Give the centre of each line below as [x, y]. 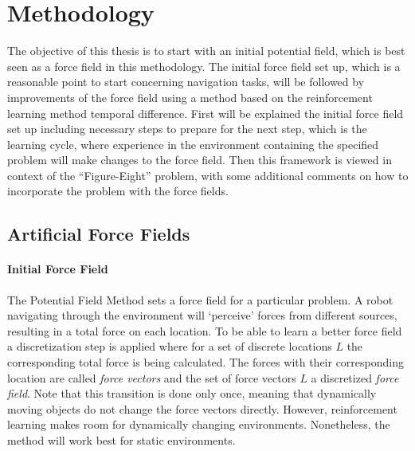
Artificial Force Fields [99, 234]
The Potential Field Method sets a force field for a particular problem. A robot [200, 299]
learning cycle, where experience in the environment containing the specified [193, 144]
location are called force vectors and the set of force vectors [152, 377]
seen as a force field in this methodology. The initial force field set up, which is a [204, 66]
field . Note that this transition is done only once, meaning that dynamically [192, 393]
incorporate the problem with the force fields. [118, 191]
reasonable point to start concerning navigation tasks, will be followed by [186, 82]
